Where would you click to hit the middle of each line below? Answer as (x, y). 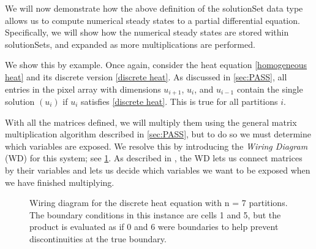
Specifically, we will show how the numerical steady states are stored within (147, 32)
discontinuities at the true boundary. (98, 238)
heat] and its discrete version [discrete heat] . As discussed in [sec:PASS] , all (146, 76)
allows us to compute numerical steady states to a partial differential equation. (152, 20)
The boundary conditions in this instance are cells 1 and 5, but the (155, 214)
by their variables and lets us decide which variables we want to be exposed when (158, 170)
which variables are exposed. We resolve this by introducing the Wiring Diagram (156, 146)
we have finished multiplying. (60, 182)
